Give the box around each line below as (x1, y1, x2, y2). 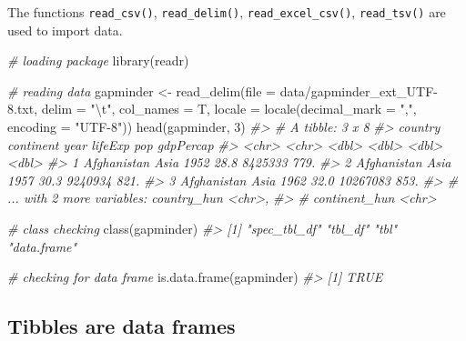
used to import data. (7, 20, 123, 39)
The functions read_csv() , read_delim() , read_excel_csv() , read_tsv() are (7, 3, 446, 21)
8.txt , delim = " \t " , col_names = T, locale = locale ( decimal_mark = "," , (7, 99, 417, 118)
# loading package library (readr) (7, 51, 189, 70)
